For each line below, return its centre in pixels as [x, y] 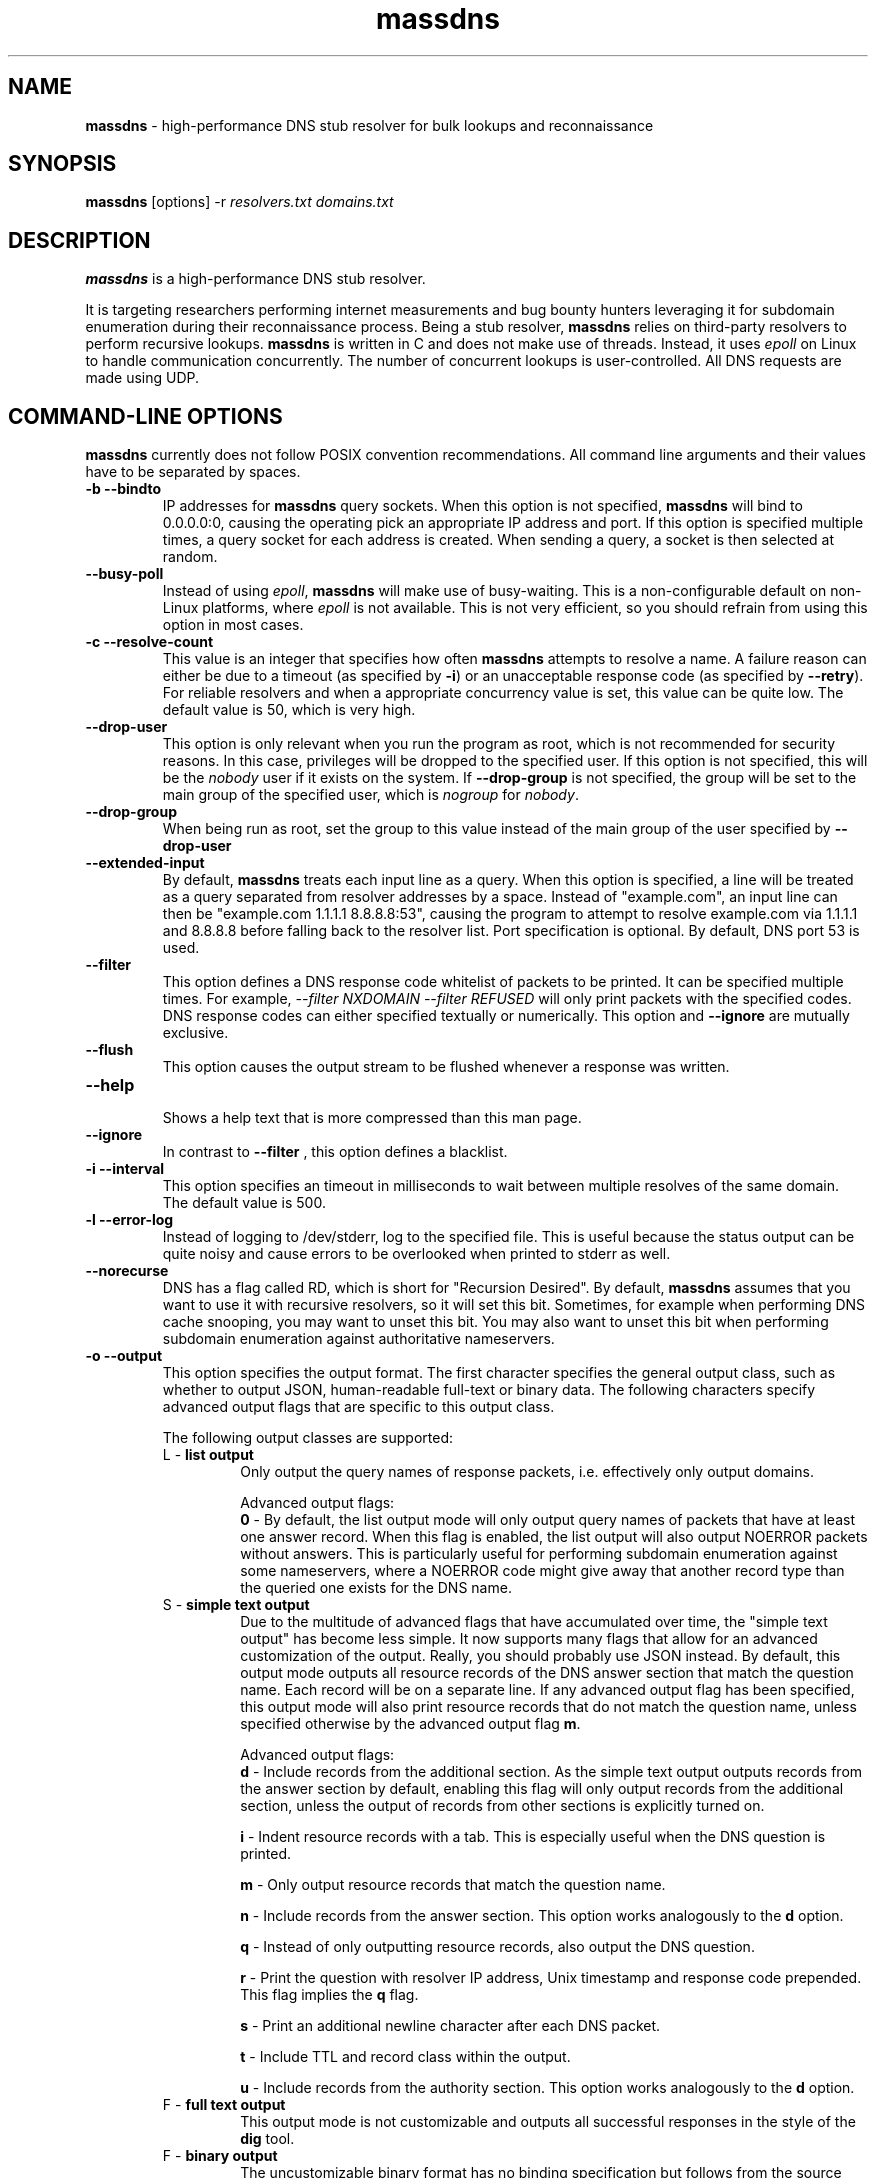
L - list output [208, 1455]
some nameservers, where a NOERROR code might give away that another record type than [542, 1571]
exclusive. [195, 1033]
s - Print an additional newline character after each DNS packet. [450, 2026]
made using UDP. [142, 378]
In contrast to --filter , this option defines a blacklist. [335, 1152]
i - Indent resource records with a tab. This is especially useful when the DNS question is [533, 1837]
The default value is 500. [244, 1203]
